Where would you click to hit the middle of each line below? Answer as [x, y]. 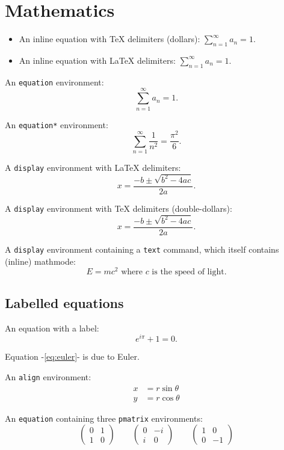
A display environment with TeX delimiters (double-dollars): [119, 208]
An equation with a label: [52, 328]
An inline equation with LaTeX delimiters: [97, 60]
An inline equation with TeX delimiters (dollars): [110, 39]
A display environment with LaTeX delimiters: [93, 168]
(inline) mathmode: [40, 261]
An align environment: [48, 376]
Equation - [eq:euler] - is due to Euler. [72, 356]
